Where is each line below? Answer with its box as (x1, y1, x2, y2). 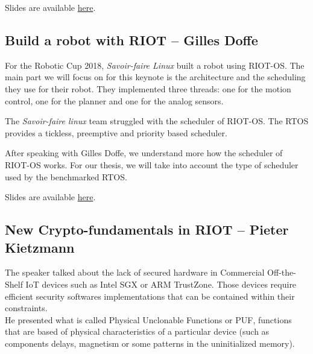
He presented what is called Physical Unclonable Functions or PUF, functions (5, 313, 292, 326)
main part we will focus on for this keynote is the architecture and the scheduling (5, 71, 306, 83)
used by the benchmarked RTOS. (5, 170, 127, 183)
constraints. (5, 302, 48, 314)
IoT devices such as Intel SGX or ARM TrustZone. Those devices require (25, 277, 297, 290)
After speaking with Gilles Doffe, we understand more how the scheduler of (5, 147, 283, 159)
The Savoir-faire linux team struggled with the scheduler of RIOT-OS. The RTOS (5, 115, 309, 127)
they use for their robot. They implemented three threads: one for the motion (5, 82, 291, 95)
